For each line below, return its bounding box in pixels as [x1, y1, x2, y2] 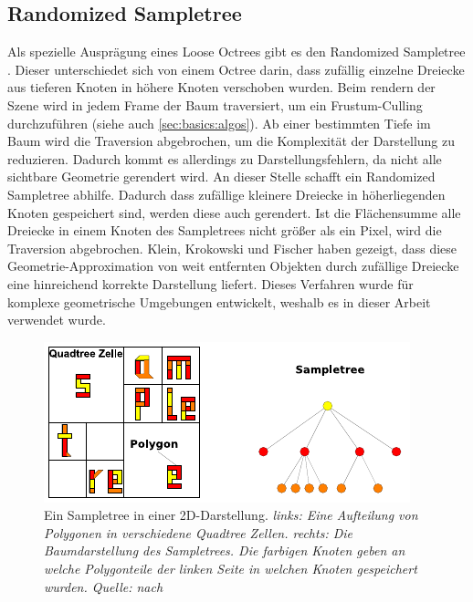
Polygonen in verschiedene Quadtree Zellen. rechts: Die [44, 523, 353, 542]
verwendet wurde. [7, 310, 106, 329]
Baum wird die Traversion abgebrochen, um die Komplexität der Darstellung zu [7, 131, 456, 150]
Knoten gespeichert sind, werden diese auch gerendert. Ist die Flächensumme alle [7, 202, 461, 222]
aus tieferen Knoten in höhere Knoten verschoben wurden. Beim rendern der [7, 78, 436, 97]
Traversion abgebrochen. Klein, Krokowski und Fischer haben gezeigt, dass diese [7, 238, 457, 257]
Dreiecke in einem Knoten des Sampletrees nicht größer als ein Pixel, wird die [7, 221, 442, 240]
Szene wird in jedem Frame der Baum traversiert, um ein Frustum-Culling [7, 95, 423, 114]
